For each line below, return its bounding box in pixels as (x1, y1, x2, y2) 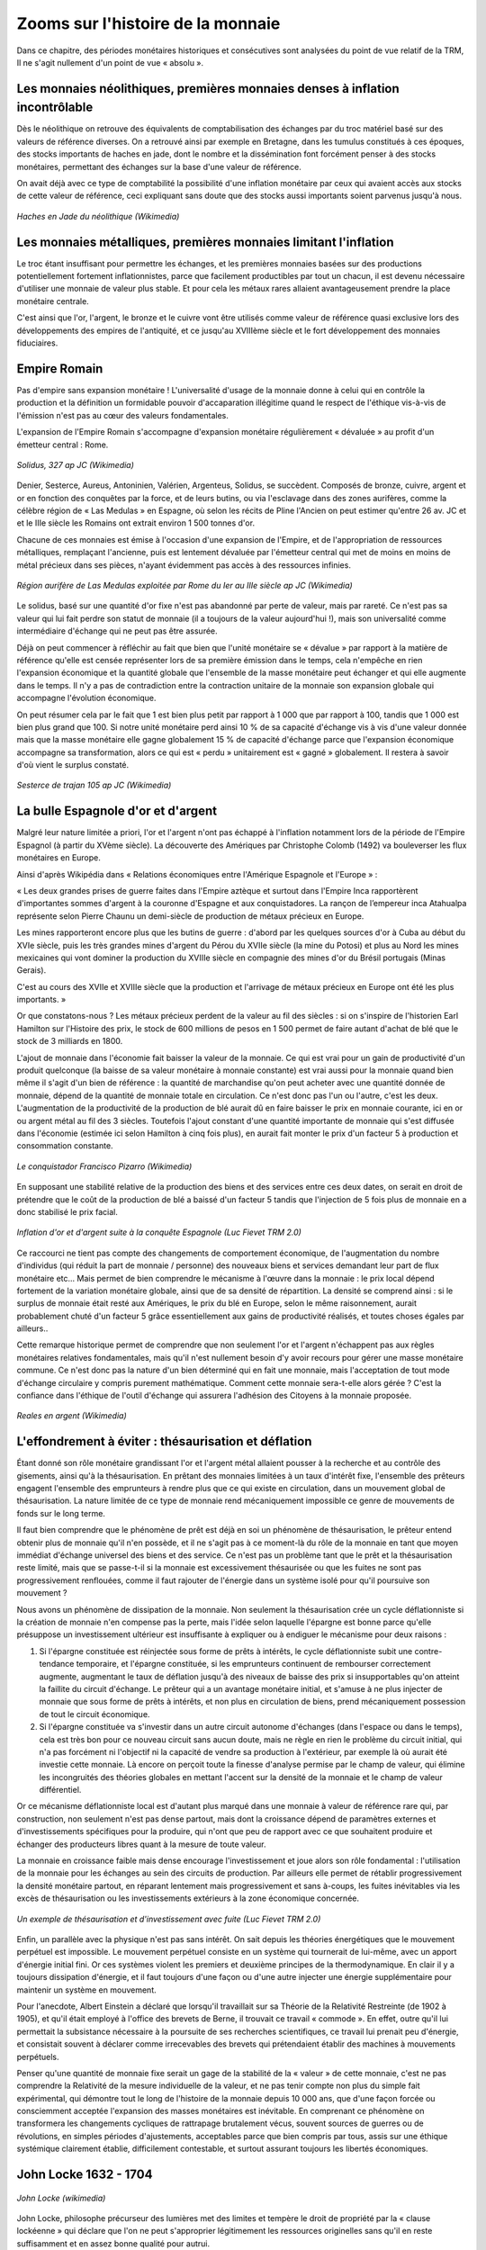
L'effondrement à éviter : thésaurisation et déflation (16, 1434, 312, 1449)
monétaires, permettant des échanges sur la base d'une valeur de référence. (16, 161, 301, 172)
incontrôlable (16, 100, 94, 115)
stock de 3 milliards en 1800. (16, 1036, 123, 1047)
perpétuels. (16, 2051, 59, 2062)
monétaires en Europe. (16, 852, 101, 863)
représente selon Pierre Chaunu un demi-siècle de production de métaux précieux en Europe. (16, 910, 364, 922)
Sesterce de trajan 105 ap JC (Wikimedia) (16, 779, 172, 791)
